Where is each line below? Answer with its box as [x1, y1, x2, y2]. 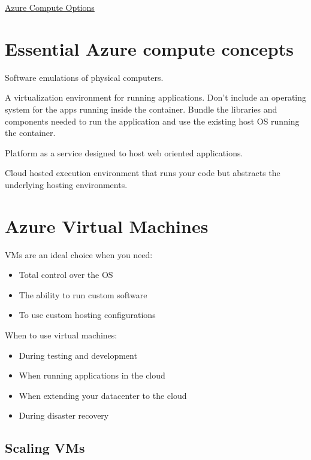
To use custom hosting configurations [19, 308, 156, 321]
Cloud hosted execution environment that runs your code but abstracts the [5, 167, 280, 179]
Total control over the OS [19, 268, 113, 281]
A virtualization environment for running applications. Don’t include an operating [5, 91, 307, 104]
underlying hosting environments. [5, 178, 128, 190]
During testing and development [19, 349, 137, 361]
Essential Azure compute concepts [5, 36, 294, 60]
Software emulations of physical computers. [5, 71, 164, 83]
